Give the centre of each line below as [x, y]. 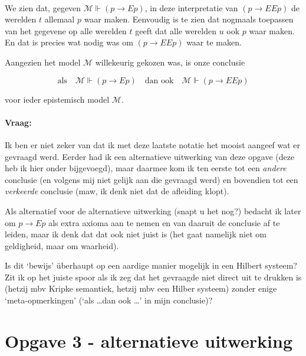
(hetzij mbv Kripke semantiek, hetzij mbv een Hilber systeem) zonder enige [141, 288]
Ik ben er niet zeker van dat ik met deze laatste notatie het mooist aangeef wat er [153, 144]
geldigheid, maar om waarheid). [62, 245]
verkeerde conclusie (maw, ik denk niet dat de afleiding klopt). [117, 191]
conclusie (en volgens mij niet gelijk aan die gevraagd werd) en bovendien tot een [152, 179]
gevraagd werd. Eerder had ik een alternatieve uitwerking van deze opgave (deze [150, 156]
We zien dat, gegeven [43, 7]
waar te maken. [214, 42]
